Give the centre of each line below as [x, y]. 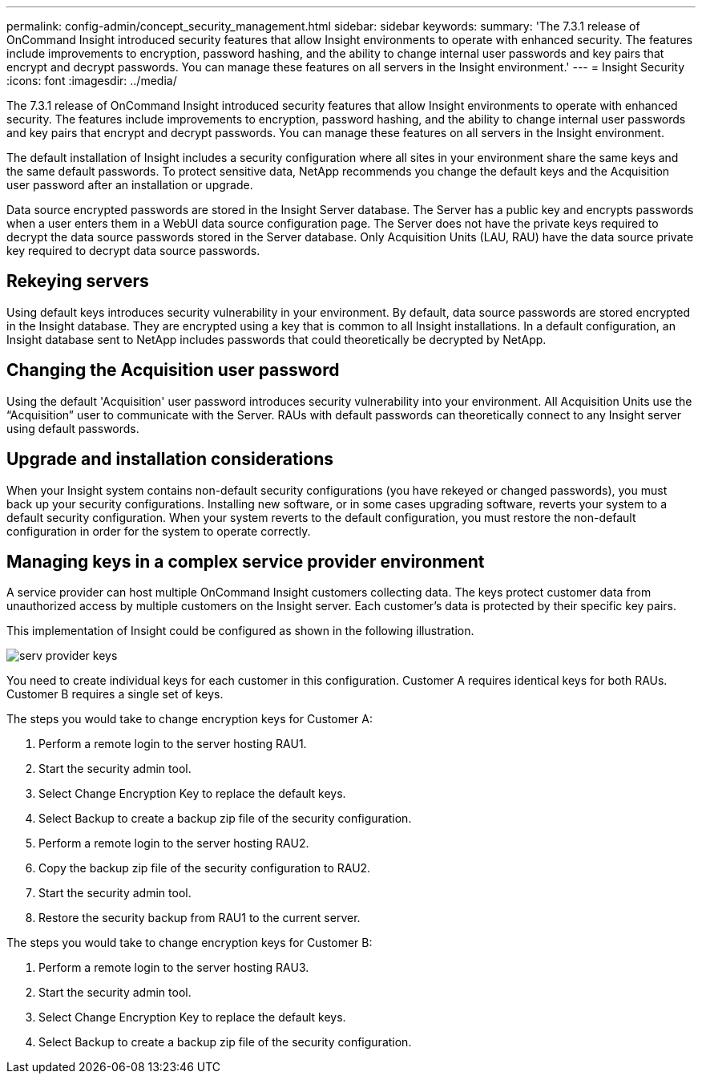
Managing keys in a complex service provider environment [246, 561]
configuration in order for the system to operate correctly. [159, 531]
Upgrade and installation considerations [170, 459]
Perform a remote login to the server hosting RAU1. [173, 744]
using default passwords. [73, 428]
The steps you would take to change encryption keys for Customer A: [190, 719]
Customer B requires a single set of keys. [115, 694]
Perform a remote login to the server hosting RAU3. [174, 968]
